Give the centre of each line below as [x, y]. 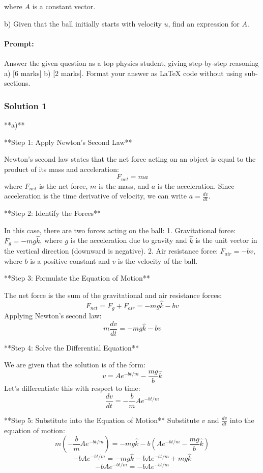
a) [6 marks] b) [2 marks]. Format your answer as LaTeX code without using [123, 73]
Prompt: [19, 43]
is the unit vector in [226, 240]
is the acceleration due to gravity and [129, 240]
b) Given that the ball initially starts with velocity [83, 23]
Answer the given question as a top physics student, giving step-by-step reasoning [131, 63]
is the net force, [63, 185]
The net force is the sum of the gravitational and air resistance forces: [113, 295]
